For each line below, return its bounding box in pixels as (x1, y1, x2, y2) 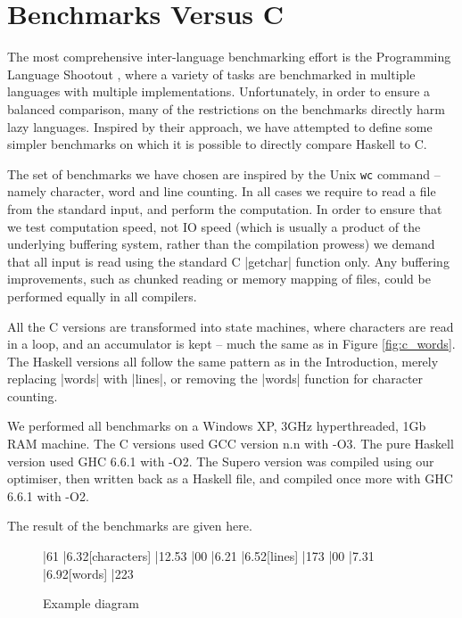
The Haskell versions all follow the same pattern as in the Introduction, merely (7, 351, 439, 370)
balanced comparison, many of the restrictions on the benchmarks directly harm (7, 99, 445, 118)
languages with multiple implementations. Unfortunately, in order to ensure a (7, 82, 431, 101)
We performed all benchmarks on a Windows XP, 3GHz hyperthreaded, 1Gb (7, 416, 426, 435)
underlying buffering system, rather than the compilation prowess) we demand (7, 235, 435, 253)
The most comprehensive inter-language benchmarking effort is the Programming (7, 47, 451, 66)
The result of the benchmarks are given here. (7, 516, 252, 535)
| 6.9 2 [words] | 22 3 (43, 564, 134, 582)
